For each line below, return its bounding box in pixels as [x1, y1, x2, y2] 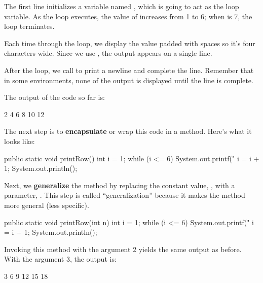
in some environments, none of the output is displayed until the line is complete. [4, 75, 253, 85]
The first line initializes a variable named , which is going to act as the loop [4, 1, 239, 11]
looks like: [4, 135, 35, 146]
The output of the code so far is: [4, 92, 105, 102]
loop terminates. [4, 21, 55, 31]
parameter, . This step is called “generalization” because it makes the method [4, 190, 245, 200]
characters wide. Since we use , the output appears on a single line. [4, 48, 212, 58]
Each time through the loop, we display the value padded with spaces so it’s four [4, 38, 255, 48]
